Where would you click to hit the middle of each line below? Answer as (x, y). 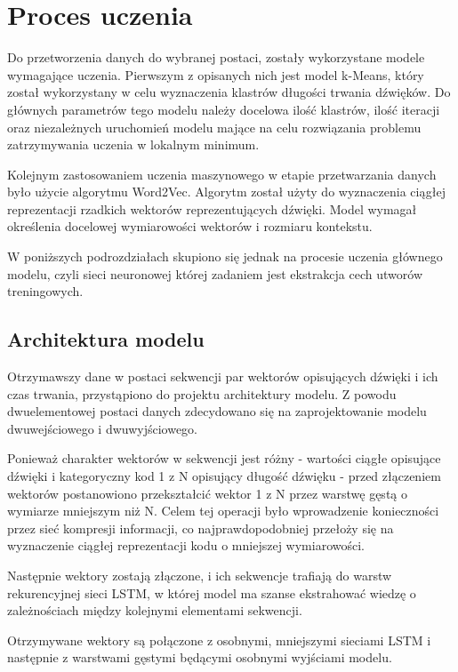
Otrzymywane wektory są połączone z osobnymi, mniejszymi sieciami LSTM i (219, 640)
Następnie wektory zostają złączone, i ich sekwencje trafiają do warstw (200, 575)
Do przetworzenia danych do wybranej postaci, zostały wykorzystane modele (216, 57)
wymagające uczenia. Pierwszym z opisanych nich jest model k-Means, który (216, 74)
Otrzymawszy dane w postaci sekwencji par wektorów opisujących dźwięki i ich (223, 376)
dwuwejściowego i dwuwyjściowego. (103, 428)
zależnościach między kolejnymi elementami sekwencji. (155, 610)
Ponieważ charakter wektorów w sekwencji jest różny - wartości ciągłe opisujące (224, 458)
